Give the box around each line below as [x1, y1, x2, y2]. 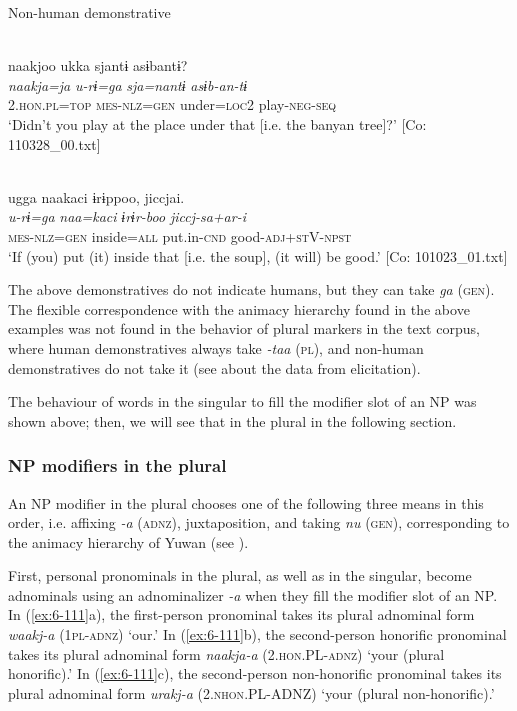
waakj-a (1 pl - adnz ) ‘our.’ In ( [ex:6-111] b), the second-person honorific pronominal [8, 624, 507, 645]
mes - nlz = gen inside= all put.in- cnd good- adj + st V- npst [8, 225, 352, 246]
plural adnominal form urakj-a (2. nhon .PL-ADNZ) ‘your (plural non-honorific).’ [8, 682, 495, 703]
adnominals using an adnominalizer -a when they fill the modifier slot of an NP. [8, 584, 498, 605]
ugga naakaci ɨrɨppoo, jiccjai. [8, 186, 185, 207]
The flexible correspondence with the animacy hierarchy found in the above [8, 298, 470, 319]
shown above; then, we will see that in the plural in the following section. [8, 410, 457, 431]
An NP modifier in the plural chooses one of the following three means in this [8, 492, 484, 513]
